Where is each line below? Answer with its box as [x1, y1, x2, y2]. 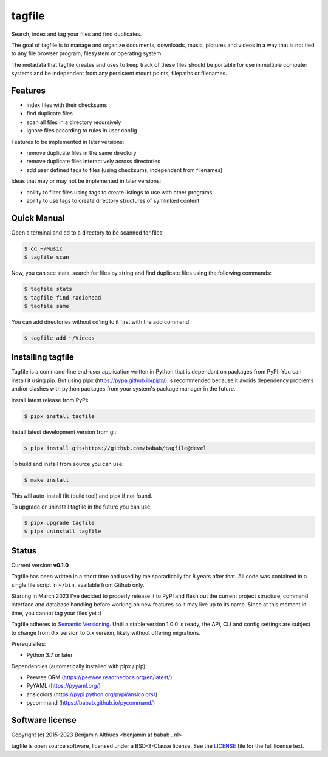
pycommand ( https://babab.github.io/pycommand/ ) [26, 699, 155, 707]
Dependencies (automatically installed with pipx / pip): [11, 662, 147, 670]
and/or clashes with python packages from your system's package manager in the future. [11, 385, 236, 392]
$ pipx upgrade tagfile [24, 519, 95, 526]
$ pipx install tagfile [24, 413, 95, 419]
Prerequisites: [11, 640, 46, 647]
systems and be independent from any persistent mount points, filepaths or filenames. [11, 70, 227, 77]
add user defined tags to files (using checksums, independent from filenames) [26, 166, 223, 173]
